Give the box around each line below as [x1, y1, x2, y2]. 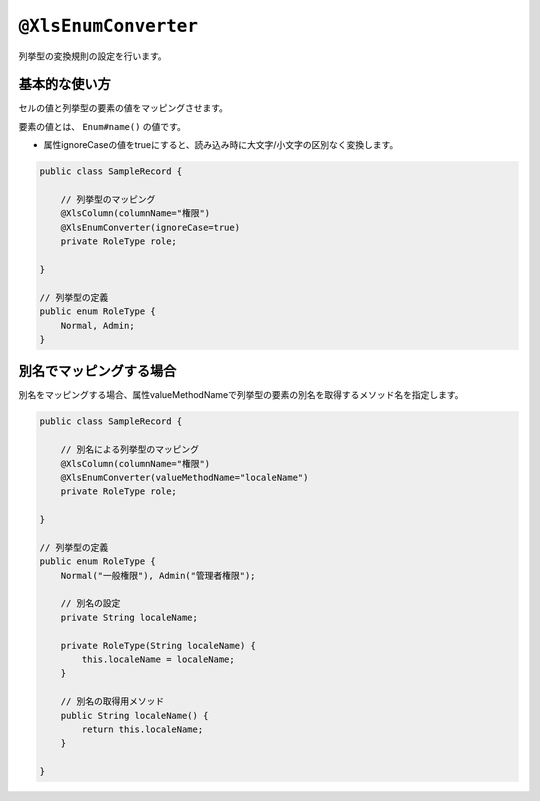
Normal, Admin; [60, 320, 135, 331]
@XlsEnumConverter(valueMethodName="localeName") [60, 471, 309, 483]
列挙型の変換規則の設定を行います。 [18, 50, 167, 62]
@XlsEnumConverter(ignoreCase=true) [60, 221, 240, 233]
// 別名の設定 [60, 598, 121, 609]
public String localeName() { [60, 710, 209, 721]
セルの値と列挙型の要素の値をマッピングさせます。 [18, 102, 229, 114]
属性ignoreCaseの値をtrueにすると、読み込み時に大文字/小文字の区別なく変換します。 [43, 139, 399, 151]
